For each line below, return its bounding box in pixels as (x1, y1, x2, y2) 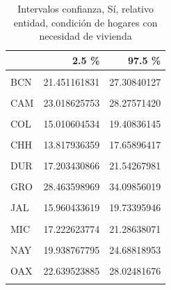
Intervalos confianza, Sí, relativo (17, 1, 154, 15)
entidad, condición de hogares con (13, 15, 158, 29)
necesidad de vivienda (39, 29, 132, 43)
